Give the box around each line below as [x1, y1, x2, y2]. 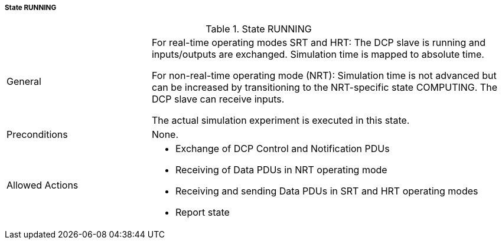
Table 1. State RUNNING [206, 23, 312, 35]
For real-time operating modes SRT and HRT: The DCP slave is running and [151, 37, 485, 49]
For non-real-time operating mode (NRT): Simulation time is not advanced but [151, 70, 497, 82]
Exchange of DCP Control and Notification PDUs [175, 143, 390, 155]
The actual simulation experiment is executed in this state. [151, 114, 410, 127]
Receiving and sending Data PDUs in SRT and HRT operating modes [175, 185, 478, 197]
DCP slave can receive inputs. [151, 93, 285, 105]
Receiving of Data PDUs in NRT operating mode [175, 164, 387, 176]
